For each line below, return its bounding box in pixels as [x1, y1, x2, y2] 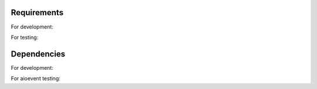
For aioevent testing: [11, 75, 61, 82]
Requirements [11, 8, 64, 17]
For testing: [11, 34, 39, 41]
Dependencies [11, 49, 66, 59]
